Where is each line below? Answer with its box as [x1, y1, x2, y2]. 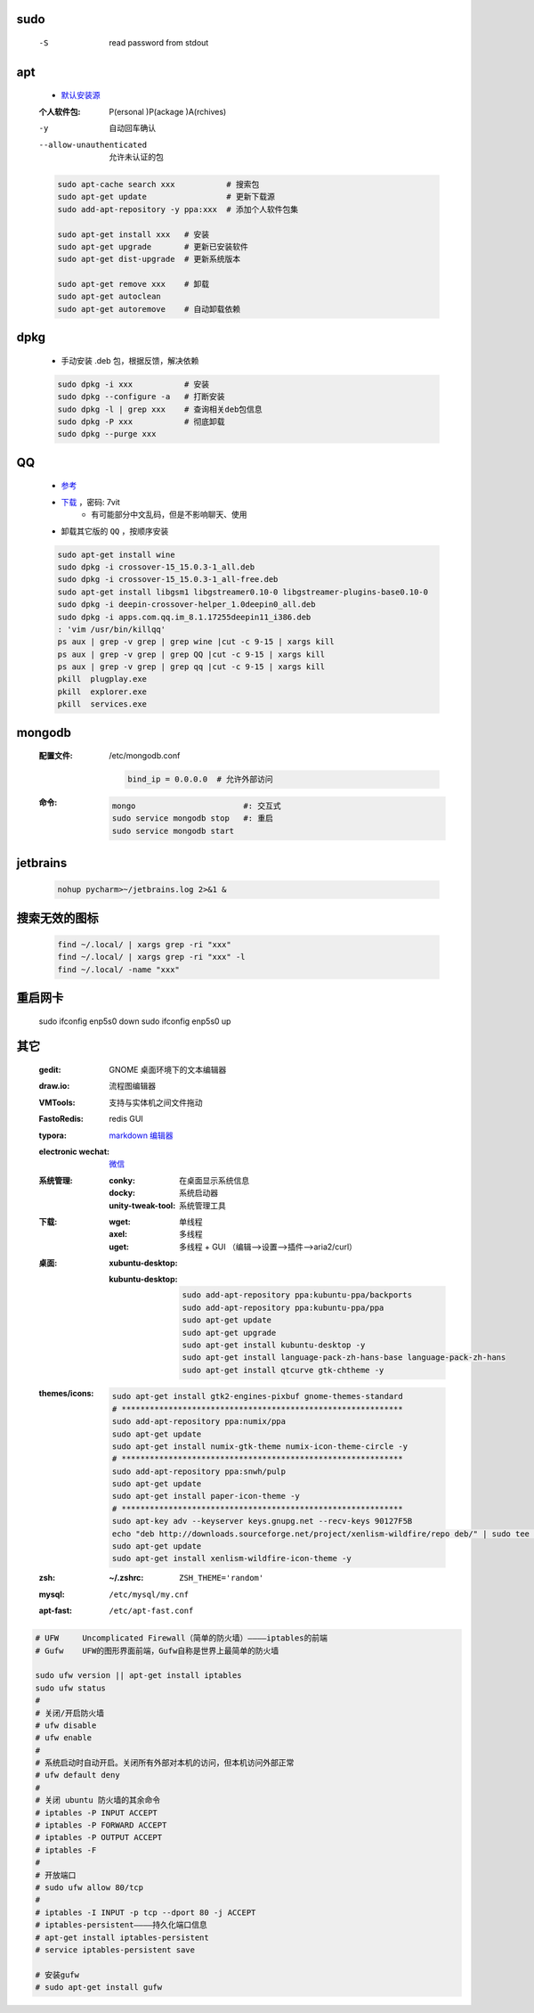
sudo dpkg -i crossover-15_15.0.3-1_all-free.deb [57, 575, 279, 585]
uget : [109, 1241, 129, 1252]
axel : [109, 1229, 128, 1240]
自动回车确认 [109, 123, 156, 134]
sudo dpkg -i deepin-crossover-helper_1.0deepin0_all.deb [57, 600, 316, 610]
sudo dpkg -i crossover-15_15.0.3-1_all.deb [57, 561, 255, 572]
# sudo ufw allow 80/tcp [35, 1883, 144, 1893]
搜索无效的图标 [16, 910, 99, 926]
